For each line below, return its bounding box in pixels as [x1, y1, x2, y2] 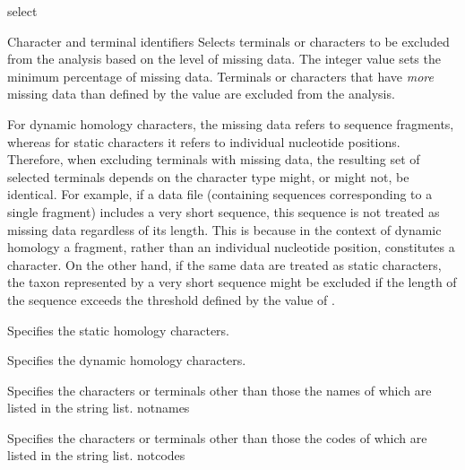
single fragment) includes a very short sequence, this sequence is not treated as [7, 202, 440, 221]
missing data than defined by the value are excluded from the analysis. [7, 84, 395, 103]
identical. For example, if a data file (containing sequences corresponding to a [7, 185, 433, 204]
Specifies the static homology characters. [7, 320, 230, 339]
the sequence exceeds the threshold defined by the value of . [7, 290, 335, 309]
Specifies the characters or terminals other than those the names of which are [7, 380, 432, 399]
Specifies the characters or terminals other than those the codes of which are [7, 428, 427, 447]
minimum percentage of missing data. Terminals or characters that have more [7, 66, 434, 85]
